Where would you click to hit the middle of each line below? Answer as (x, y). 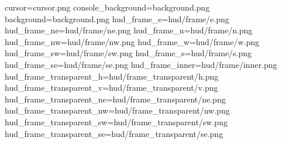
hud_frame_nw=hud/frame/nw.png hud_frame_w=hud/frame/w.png (132, 41)
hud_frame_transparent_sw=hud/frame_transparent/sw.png (116, 121)
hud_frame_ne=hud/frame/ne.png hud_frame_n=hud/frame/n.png (129, 30)
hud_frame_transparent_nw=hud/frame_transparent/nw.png (117, 110)
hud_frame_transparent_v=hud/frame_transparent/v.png (111, 88)
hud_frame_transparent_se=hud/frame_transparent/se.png (114, 133)
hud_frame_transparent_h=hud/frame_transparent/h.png (112, 76)
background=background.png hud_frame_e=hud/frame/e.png (117, 18)
